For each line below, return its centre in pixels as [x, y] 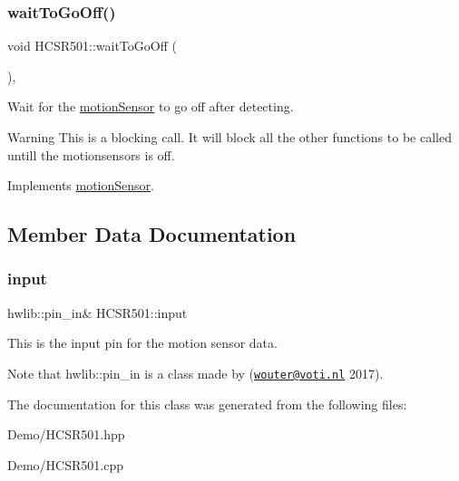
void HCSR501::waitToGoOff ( [92, 46]
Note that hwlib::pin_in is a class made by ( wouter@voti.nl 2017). [195, 373]
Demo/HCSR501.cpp [65, 464]
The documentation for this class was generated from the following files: [207, 404]
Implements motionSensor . [81, 185]
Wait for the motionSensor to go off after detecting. [151, 106]
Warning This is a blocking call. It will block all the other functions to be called [229, 137]
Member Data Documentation [152, 234]
